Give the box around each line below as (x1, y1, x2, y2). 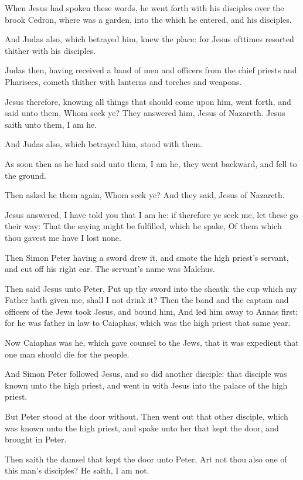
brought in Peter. (5, 433, 67, 445)
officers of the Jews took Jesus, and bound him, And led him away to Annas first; (5, 305, 298, 317)
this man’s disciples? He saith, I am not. (5, 464, 149, 476)
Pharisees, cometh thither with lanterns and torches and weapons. (5, 75, 242, 87)
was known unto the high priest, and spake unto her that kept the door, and (5, 421, 279, 434)
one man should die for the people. (5, 348, 130, 360)
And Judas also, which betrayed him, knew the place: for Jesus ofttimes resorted (5, 33, 294, 45)
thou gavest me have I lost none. (5, 231, 121, 243)
